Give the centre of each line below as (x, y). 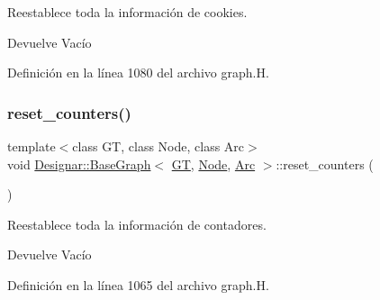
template (32, 146)
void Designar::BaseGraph (79, 164)
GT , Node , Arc (213, 164)
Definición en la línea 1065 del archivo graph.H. (138, 284)
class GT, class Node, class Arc (158, 146)
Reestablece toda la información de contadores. (137, 224)
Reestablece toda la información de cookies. (127, 12)
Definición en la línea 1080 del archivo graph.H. (138, 73)
